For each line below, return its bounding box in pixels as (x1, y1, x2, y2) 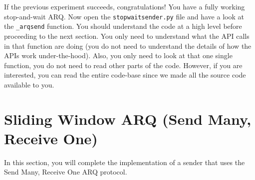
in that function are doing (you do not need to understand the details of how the (4, 40, 252, 51)
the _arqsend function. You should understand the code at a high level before (4, 21, 242, 31)
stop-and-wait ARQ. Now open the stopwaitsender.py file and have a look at (4, 11, 244, 21)
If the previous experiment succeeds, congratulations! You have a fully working (4, 1, 245, 11)
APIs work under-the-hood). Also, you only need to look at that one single (4, 50, 233, 61)
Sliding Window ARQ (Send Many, (4, 108, 252, 129)
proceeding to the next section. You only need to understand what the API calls (4, 30, 250, 41)
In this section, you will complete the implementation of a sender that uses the (4, 157, 245, 167)
